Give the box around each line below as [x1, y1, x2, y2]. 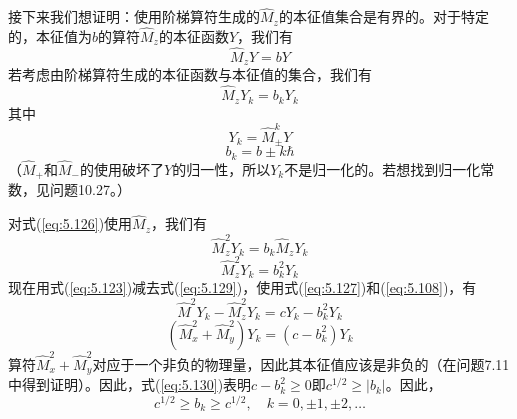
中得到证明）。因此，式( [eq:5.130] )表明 [8, 374, 252, 395]
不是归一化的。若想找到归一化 [284, 159, 481, 179]
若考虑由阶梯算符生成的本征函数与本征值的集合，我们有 [8, 64, 372, 85]
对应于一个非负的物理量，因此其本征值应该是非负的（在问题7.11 [92, 353, 510, 374]
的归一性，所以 [172, 159, 271, 179]
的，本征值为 [8, 26, 92, 47]
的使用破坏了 [80, 159, 164, 179]
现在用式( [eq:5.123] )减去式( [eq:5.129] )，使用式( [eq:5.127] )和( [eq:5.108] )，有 [8, 277, 477, 298]
